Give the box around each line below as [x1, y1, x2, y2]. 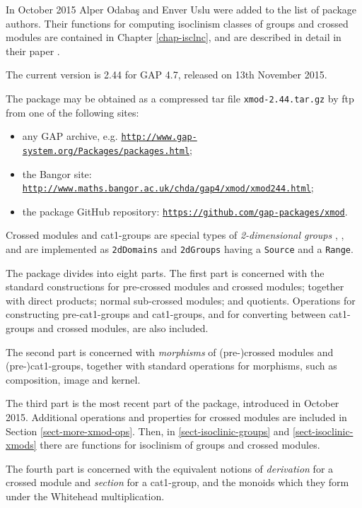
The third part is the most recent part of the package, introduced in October [6, 396, 339, 410]
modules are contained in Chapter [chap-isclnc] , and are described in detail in [6, 30, 341, 45]
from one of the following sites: [6, 105, 139, 119]
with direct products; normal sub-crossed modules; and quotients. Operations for [6, 293, 356, 307]
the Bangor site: [22, 166, 92, 181]
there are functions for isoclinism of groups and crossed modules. [40, 437, 320, 452]
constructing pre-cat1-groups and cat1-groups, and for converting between [6, 307, 326, 321]
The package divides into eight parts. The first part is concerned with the [6, 265, 325, 280]
